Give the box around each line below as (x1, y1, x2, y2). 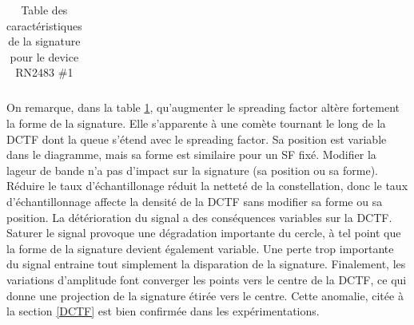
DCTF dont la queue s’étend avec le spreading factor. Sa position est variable (6, 130, 387, 147)
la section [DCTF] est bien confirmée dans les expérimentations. (6, 303, 320, 319)
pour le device (10, 48, 79, 65)
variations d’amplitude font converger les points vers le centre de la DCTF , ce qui (6, 271, 407, 287)
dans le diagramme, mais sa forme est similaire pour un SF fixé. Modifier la (6, 146, 376, 163)
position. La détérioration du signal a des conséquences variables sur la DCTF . (6, 208, 392, 225)
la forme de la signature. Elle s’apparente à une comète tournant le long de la (6, 115, 386, 132)
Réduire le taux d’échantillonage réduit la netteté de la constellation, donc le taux (6, 177, 408, 194)
